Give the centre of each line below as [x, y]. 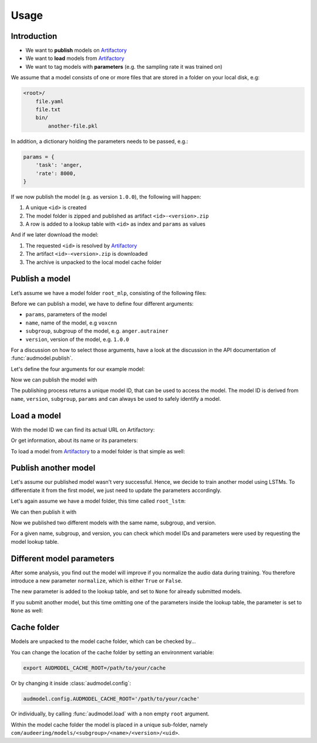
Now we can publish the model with [54, 380]
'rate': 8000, [56, 173]
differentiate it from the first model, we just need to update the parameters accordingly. [116, 490]
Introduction [34, 36]
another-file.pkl [73, 126]
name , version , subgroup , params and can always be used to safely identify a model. [116, 399]
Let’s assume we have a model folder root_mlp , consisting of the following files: [109, 293]
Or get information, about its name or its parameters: [74, 440]
